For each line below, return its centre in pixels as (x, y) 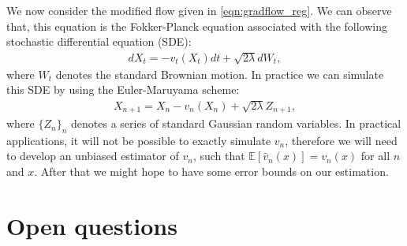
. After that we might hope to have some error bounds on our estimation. (211, 171)
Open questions (92, 225)
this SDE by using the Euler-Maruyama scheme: (123, 89)
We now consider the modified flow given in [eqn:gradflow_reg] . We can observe (199, 10)
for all (375, 156)
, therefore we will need (341, 140)
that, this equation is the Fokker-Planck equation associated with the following (197, 26)
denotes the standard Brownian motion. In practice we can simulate (220, 74)
